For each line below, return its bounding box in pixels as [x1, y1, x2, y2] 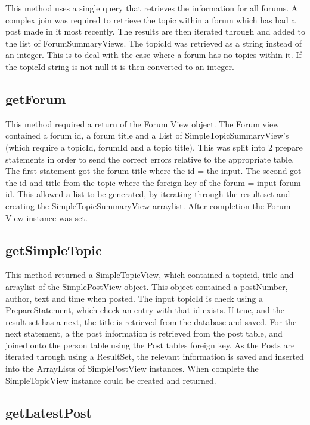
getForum [5, 89, 66, 108]
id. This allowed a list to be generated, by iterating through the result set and [5, 188, 290, 200]
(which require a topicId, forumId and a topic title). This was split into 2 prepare [5, 140, 303, 153]
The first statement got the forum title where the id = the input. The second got [5, 164, 302, 177]
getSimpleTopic [5, 240, 102, 259]
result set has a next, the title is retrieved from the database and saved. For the [5, 315, 297, 328]
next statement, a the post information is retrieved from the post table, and [5, 327, 283, 340]
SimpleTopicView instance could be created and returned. [5, 374, 216, 386]
